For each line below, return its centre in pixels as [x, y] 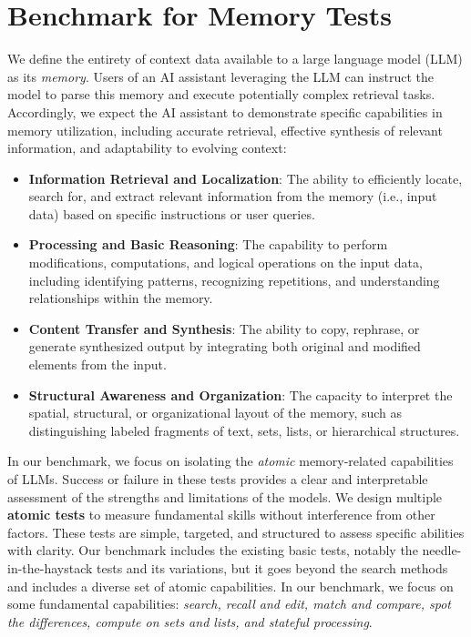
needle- [442, 550]
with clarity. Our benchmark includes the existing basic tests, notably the [213, 550]
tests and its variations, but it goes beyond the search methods [272, 567]
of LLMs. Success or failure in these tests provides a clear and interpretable [218, 479]
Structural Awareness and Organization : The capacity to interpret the [241, 394]
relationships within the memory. [121, 298]
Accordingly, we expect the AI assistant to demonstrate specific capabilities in [225, 111]
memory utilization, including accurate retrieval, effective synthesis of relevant [225, 130]
